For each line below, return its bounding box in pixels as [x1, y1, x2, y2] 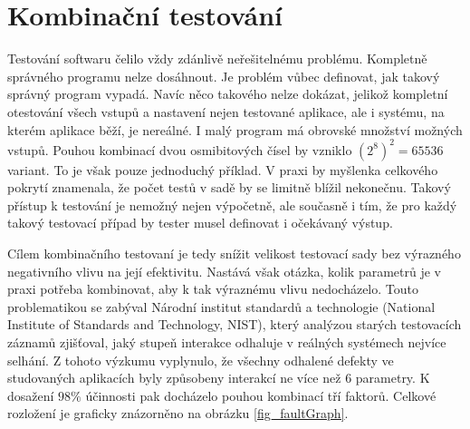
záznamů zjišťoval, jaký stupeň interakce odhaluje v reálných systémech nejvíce [7, 332, 446, 351]
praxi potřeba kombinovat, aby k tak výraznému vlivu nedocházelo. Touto [7, 279, 418, 298]
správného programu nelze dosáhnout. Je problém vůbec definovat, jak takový [7, 66, 440, 85]
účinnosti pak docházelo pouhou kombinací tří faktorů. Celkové [85, 385, 436, 405]
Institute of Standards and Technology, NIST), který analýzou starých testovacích [7, 315, 462, 334]
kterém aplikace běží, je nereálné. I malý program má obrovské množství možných [7, 120, 463, 139]
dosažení [7, 385, 54, 405]
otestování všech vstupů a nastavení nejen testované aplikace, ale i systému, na [7, 102, 445, 121]
